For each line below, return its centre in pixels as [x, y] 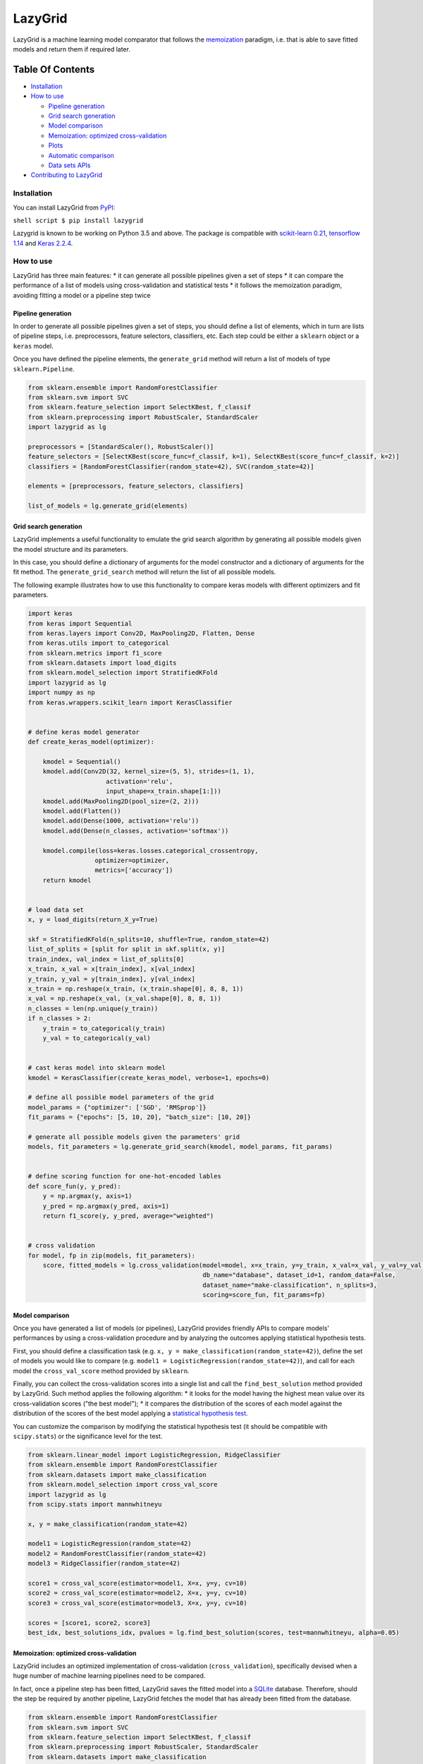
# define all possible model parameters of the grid [121, 1098]
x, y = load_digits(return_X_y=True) [93, 920]
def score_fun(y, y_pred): [74, 1186]
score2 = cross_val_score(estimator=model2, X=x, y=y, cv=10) [137, 1593]
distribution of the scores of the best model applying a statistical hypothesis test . [130, 1413]
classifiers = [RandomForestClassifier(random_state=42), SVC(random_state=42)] [171, 466]
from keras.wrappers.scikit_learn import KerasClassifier [130, 702]
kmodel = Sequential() [82, 762]
